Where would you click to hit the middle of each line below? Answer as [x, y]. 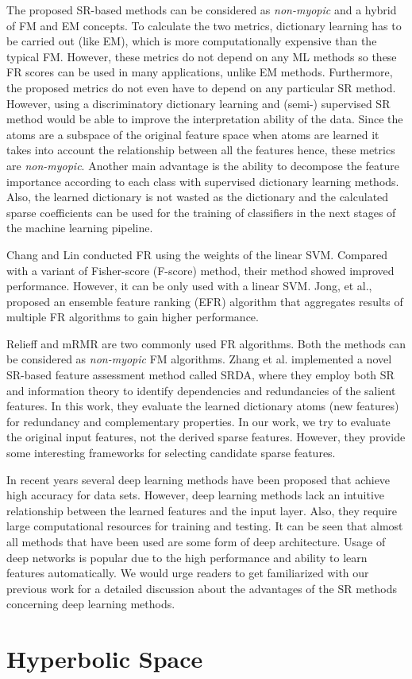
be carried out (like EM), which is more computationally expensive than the [192, 41]
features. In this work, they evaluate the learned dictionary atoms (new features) [203, 406]
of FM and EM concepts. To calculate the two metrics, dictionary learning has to [204, 25]
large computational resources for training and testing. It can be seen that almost [205, 526]
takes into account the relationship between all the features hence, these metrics [201, 150]
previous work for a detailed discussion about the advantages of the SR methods [202, 588]
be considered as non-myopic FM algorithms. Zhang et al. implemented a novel [199, 359]
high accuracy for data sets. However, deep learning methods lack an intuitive [195, 495]
